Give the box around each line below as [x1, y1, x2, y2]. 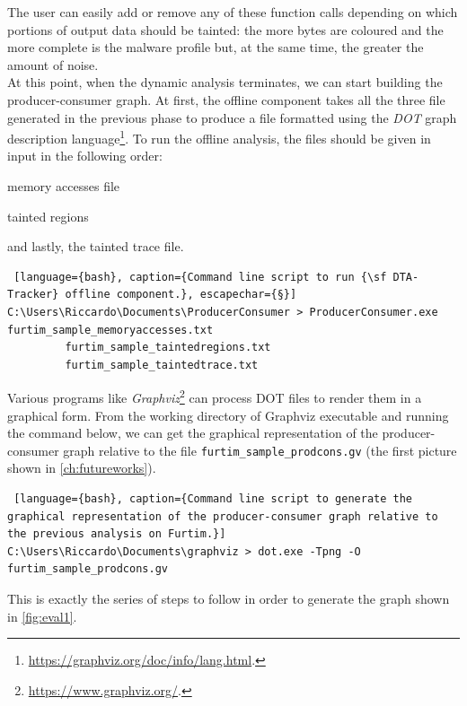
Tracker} [7, 288, 59, 301]
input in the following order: [7, 146, 163, 165]
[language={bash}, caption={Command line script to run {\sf [13, 270, 387, 283]
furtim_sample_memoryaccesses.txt [7, 323, 214, 336]
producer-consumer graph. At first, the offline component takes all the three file [7, 90, 445, 109]
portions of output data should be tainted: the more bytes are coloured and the [7, 20, 444, 39]
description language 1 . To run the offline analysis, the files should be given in [7, 126, 431, 147]
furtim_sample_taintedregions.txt [65, 341, 271, 354]
